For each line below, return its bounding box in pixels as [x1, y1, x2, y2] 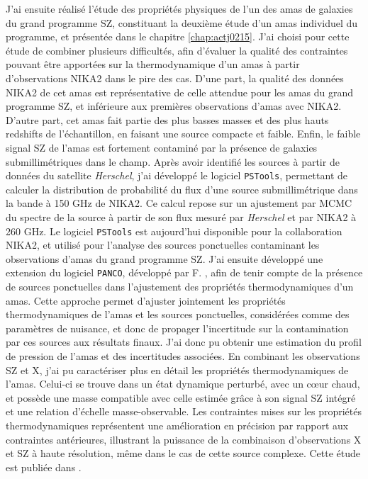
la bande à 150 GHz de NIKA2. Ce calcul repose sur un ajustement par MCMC [6, 196, 352, 210]
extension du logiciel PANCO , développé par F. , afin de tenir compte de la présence [6, 265, 363, 280]
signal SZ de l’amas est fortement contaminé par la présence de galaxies [6, 140, 318, 154]
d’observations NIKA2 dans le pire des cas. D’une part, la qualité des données [6, 70, 344, 85]
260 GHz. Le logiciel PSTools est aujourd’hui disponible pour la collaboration [6, 223, 342, 238]
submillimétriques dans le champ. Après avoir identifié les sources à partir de [6, 154, 340, 169]
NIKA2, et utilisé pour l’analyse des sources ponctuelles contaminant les [6, 237, 320, 252]
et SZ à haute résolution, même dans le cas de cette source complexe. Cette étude [6, 446, 360, 461]
